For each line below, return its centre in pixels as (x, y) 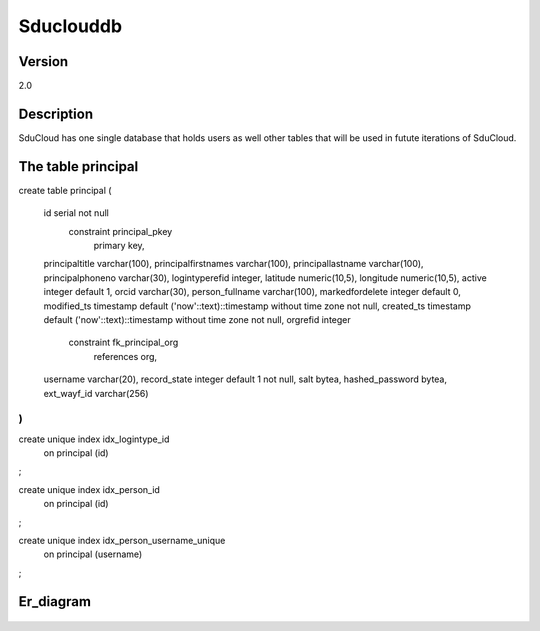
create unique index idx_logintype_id (94, 439)
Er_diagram (55, 601)
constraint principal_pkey (120, 231)
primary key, (119, 246)
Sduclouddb (70, 26)
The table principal (78, 166)
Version (43, 61)
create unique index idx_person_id (89, 489)
